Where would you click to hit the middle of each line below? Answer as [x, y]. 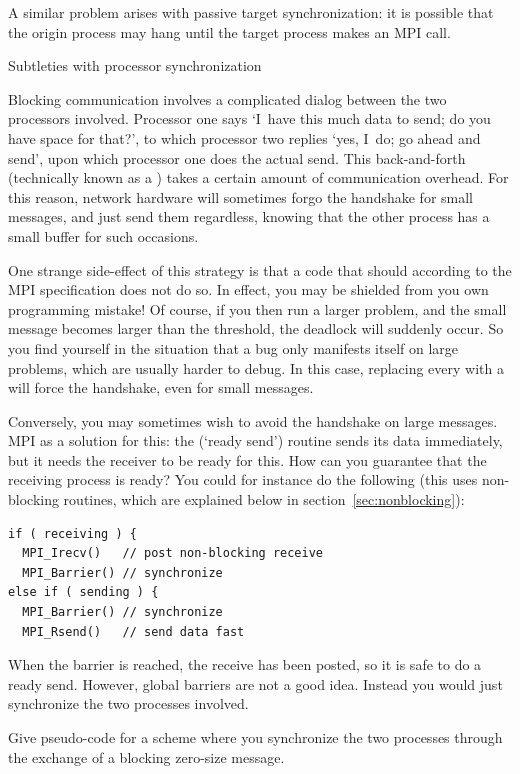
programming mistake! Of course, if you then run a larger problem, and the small [257, 308]
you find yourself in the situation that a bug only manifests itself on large [233, 347]
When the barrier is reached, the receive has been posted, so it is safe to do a [245, 664]
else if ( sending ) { [83, 592]
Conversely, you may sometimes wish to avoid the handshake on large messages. [253, 420]
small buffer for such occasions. [103, 235]
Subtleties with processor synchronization [135, 65]
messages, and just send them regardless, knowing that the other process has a [249, 216]
